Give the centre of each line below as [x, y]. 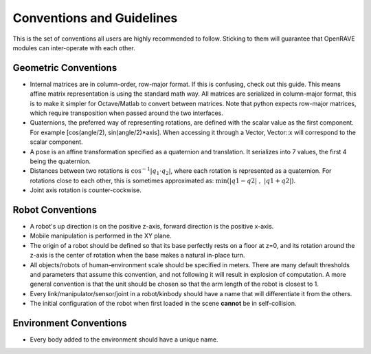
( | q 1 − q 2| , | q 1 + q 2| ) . [261, 180]
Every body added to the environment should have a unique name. [124, 340]
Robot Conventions [55, 210]
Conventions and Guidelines [95, 18]
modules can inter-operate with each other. [74, 48]
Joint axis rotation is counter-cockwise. [86, 190]
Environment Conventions [70, 323]
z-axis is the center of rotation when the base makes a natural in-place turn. [137, 256]
